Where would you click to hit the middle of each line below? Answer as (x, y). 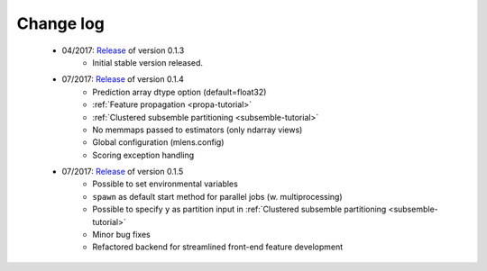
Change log (61, 23)
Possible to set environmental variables (165, 184)
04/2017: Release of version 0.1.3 (123, 50)
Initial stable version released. (147, 62)
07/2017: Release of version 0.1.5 (123, 172)
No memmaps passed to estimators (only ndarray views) (198, 130)
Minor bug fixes (121, 235)
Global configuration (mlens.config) (158, 142)
